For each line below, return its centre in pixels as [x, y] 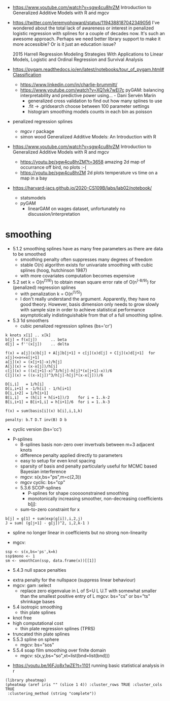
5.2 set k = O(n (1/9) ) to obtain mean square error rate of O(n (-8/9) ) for [84, 281]
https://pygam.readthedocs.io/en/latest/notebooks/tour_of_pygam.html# [88, 69]
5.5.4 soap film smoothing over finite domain [59, 650]
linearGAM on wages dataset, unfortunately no [77, 209]
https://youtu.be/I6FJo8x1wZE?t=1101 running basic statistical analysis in [88, 665]
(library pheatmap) [26, 680]
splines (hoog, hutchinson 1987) [54, 270]
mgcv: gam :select [32, 586]
